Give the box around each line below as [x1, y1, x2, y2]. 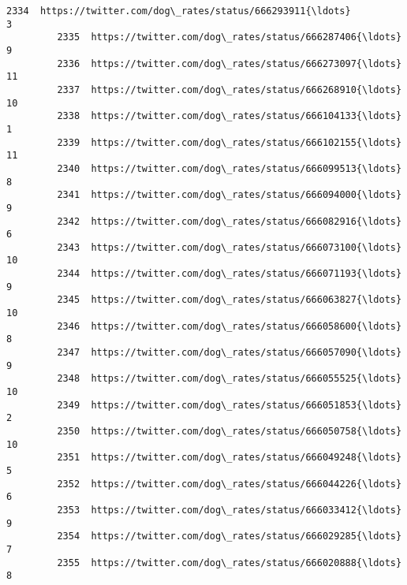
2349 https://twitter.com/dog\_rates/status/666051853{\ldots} [57, 399, 402, 411]
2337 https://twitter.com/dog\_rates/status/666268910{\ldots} [57, 84, 402, 95]
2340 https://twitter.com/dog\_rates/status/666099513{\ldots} [57, 162, 402, 174]
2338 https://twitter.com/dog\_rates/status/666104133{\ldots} [57, 110, 402, 122]
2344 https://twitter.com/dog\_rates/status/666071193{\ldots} [57, 268, 402, 280]
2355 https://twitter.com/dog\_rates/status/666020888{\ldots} [57, 557, 402, 568]
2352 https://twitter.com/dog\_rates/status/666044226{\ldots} [57, 478, 402, 490]
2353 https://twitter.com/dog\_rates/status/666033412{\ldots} [57, 504, 402, 516]
